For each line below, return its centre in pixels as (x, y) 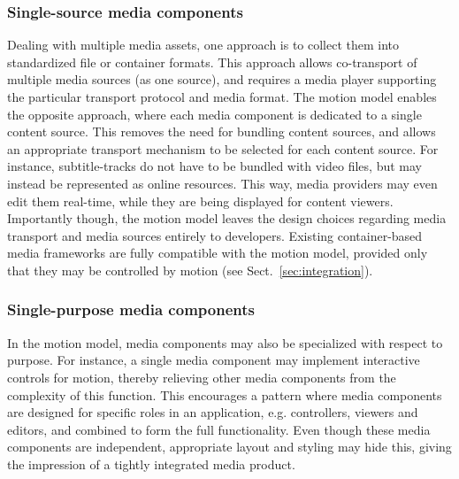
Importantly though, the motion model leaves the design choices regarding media (227, 218)
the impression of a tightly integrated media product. (151, 464)
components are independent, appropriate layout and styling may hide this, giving (229, 447)
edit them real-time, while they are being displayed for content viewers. (200, 201)
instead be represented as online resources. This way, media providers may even (222, 183)
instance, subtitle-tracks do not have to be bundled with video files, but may (214, 166)
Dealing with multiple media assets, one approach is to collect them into (203, 45)
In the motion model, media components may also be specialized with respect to (225, 342)
